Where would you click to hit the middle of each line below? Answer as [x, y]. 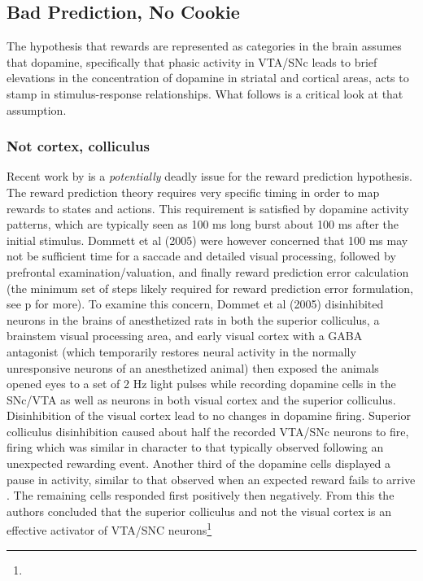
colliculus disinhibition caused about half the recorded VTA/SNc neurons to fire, [208, 431]
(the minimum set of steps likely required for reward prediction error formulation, [210, 288]
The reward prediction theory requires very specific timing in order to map [193, 192]
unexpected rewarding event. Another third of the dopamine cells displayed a [199, 463]
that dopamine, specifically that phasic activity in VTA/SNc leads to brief [192, 61]
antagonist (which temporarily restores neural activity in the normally [181, 351]
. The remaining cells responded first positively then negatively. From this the [201, 495]
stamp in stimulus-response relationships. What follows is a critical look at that [205, 93]
